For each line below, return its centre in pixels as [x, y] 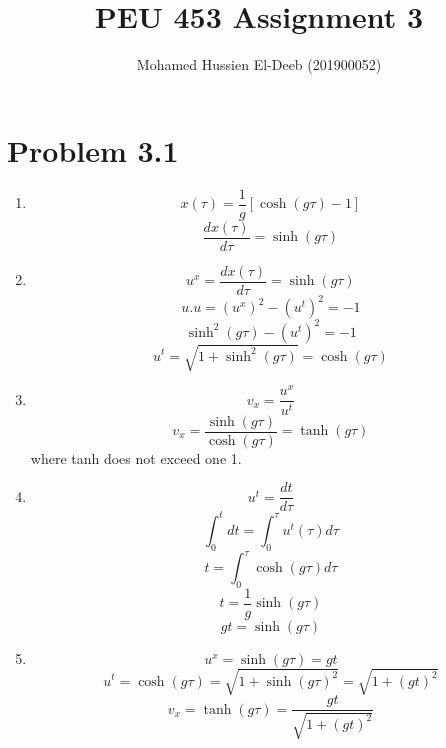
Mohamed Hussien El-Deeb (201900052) [259, 64]
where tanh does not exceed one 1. [136, 457]
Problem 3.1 [93, 149]
